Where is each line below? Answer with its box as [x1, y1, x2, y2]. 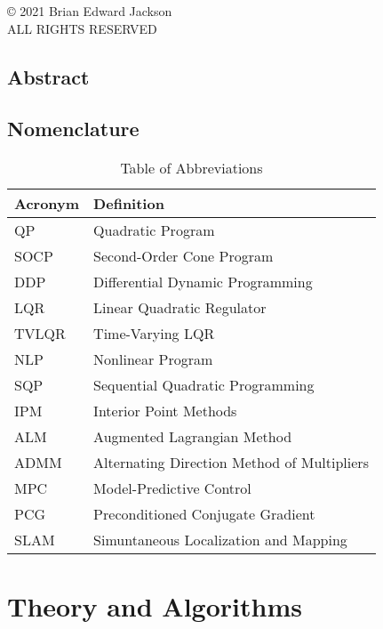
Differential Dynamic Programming [93, 271, 313, 293]
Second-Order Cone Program [93, 246, 274, 267]
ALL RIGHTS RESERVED [7, 19, 157, 37]
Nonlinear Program [93, 349, 213, 370]
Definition [93, 193, 164, 214]
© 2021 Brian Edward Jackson [7, 2, 172, 20]
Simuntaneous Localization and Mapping [93, 529, 347, 551]
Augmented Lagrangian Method [93, 426, 292, 448]
